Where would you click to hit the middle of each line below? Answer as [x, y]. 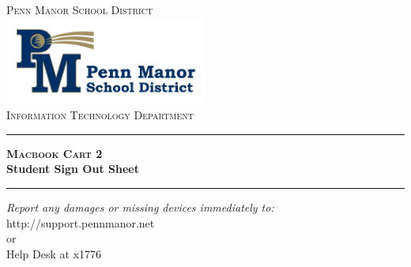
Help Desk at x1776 [54, 253]
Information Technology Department [100, 115]
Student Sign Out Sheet [73, 169]
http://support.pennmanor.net [81, 222]
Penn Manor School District [80, 9]
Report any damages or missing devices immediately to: [140, 207]
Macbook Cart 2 [55, 153]
